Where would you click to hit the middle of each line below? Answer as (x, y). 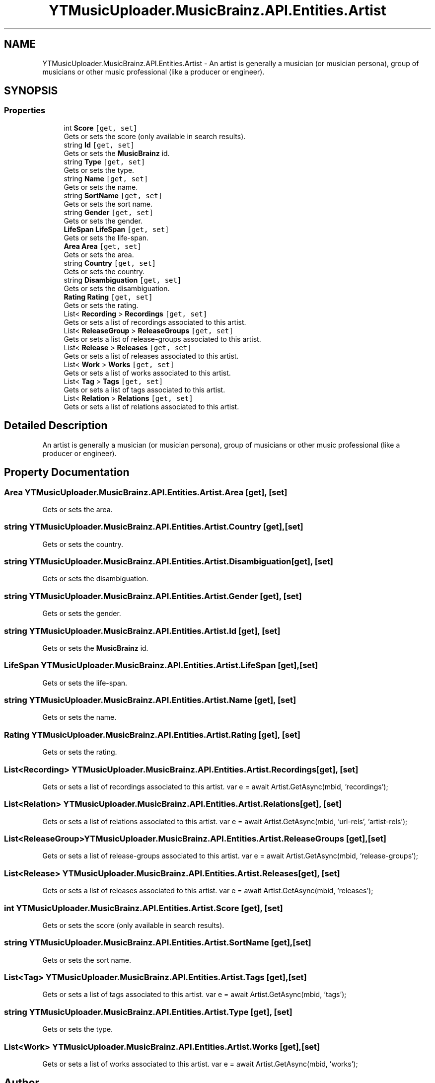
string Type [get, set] (105, 161)
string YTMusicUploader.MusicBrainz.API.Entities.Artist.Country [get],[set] (154, 527)
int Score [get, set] (101, 128)
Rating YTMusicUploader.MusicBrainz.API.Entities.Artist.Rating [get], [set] (152, 735)
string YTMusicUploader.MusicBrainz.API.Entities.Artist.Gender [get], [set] (153, 596)
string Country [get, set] (110, 263)
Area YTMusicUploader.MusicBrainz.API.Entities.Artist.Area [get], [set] (146, 492)
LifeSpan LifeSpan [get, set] (116, 229)
